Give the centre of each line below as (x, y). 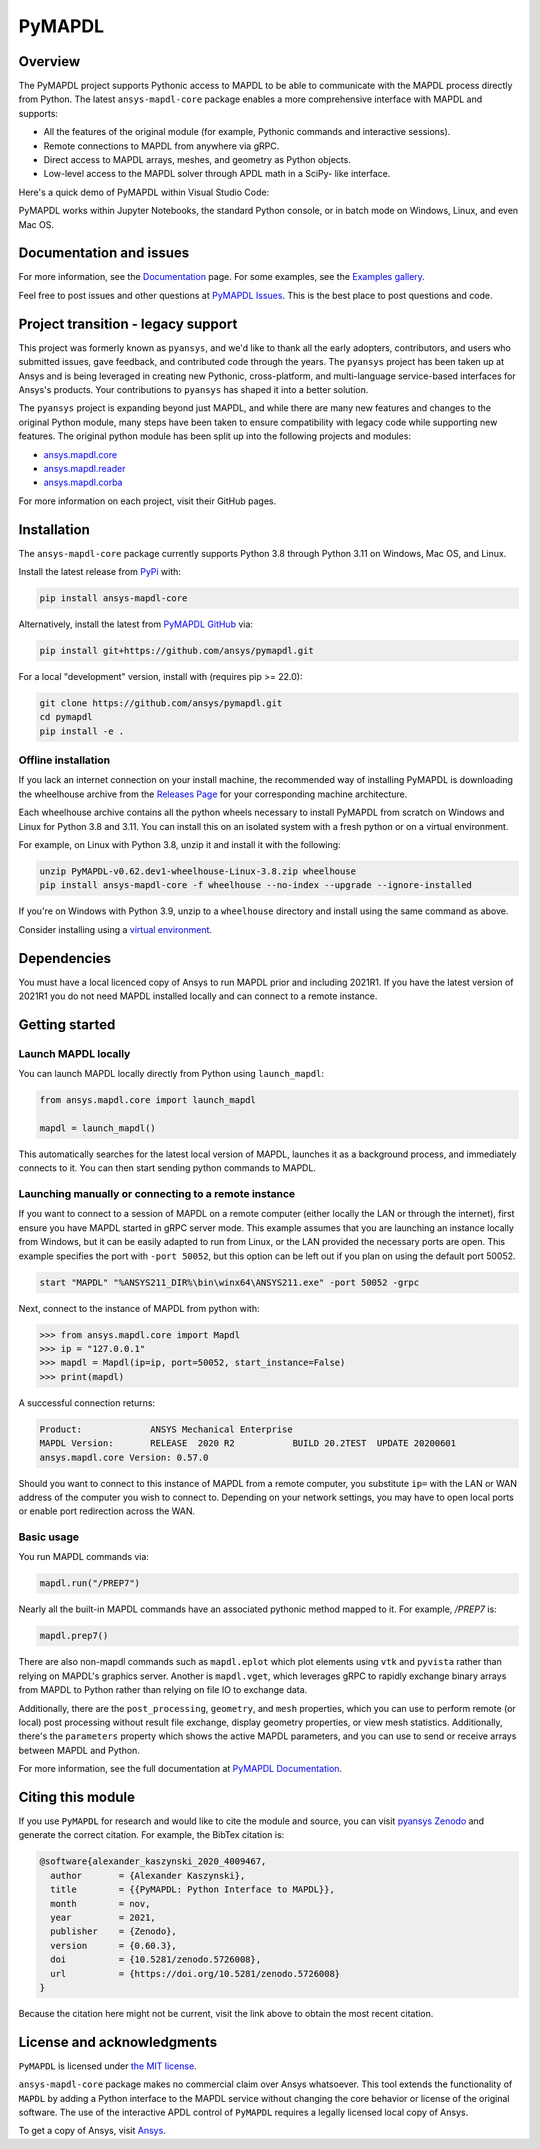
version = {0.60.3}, (113, 1945)
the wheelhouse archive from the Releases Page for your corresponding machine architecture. (213, 794)
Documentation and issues (104, 253)
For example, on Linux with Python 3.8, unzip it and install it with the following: (179, 844)
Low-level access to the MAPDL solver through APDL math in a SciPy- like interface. (217, 174)
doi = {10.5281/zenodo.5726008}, (156, 1959)
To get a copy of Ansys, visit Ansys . (92, 2131)
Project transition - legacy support (128, 323)
